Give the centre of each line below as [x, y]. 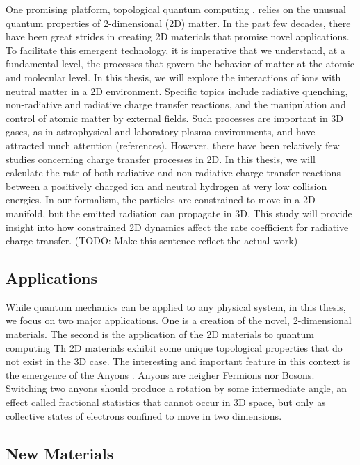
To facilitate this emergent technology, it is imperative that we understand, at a [175, 50]
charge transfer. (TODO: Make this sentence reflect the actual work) [152, 240]
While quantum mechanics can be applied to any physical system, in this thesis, [176, 306]
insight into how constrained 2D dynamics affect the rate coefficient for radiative [177, 227]
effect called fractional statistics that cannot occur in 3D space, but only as [166, 402]
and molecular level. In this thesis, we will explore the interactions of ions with [173, 77]
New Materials [60, 453]
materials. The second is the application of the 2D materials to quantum [160, 334]
